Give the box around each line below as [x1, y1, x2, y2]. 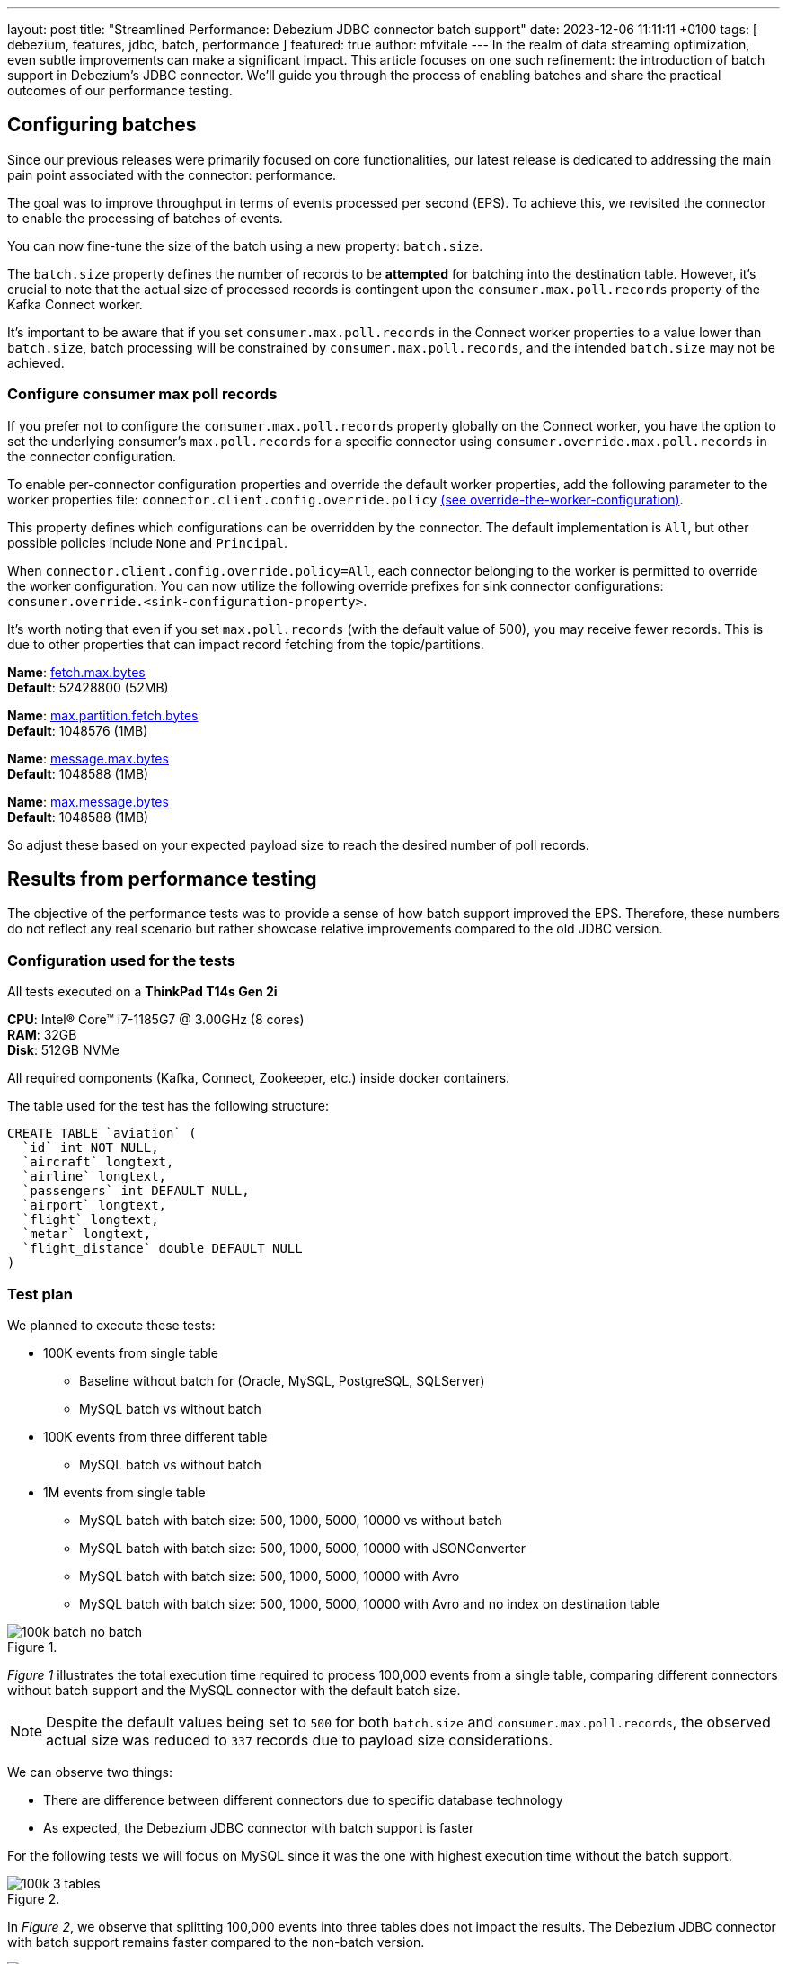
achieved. [7, 354, 65, 370]
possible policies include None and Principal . [7, 534, 288, 550]
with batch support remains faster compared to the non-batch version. [7, 1933, 425, 1950]
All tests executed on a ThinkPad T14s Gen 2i [7, 984, 278, 1000]
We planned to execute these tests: [7, 1317, 216, 1333]
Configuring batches [7, 113, 197, 137]
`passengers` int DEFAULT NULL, [22, 1183, 250, 1199]
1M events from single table [43, 1484, 206, 1500]
